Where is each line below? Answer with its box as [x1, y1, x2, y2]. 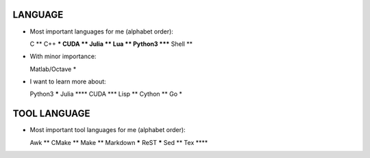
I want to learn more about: [29, 77, 106, 85]
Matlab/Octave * [29, 65, 77, 73]
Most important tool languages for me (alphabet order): [29, 126, 186, 134]
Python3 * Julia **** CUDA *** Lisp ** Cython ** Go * [29, 90, 183, 98]
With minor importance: [29, 52, 97, 61]
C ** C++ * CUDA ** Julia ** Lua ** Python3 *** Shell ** [29, 40, 193, 48]
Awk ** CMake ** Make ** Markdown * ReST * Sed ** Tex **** [29, 138, 208, 146]
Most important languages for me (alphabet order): [29, 27, 174, 36]
